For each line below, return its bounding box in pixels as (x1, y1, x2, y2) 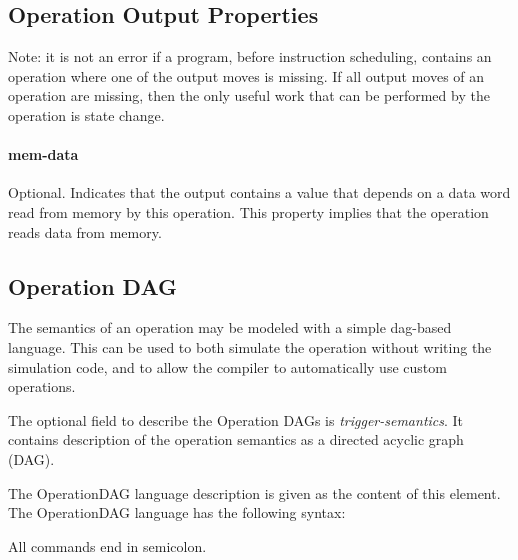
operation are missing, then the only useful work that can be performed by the (8, 85, 490, 106)
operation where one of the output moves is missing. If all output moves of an (8, 65, 485, 86)
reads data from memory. (8, 221, 162, 242)
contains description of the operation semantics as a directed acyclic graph (8, 429, 464, 450)
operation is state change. (8, 104, 165, 125)
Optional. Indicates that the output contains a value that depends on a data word (8, 182, 511, 203)
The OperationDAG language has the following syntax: (8, 502, 346, 523)
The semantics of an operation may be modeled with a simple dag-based (8, 317, 452, 338)
